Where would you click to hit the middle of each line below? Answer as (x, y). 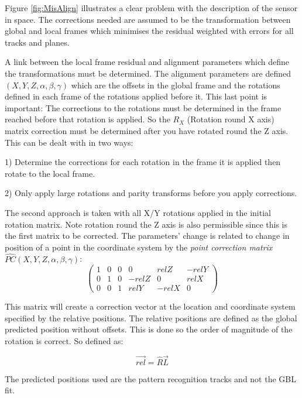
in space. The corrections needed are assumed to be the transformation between (148, 19)
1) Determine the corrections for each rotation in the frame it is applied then (143, 162)
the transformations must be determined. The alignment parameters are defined (148, 73)
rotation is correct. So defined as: (64, 341)
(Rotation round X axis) (231, 119)
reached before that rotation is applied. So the (87, 119)
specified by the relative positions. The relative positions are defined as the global (151, 318)
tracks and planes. (37, 42)
